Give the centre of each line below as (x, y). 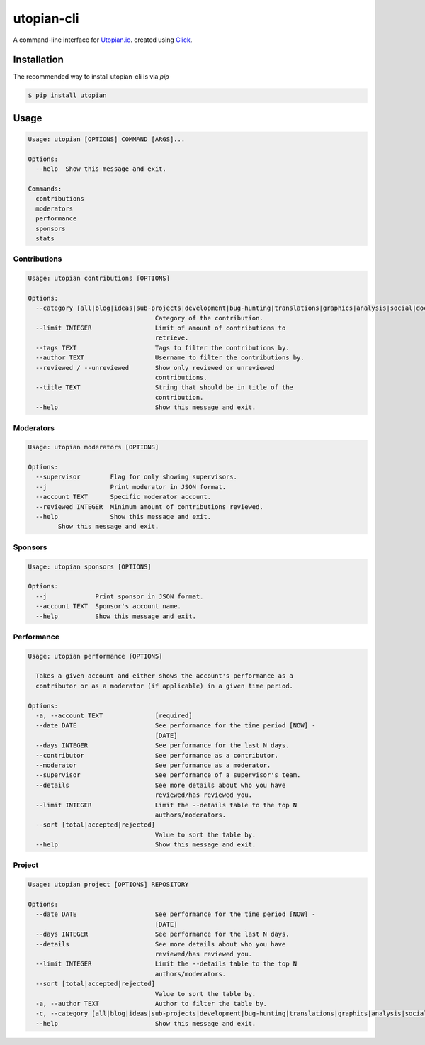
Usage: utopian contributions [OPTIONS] (99, 279)
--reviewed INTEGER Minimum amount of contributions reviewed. (149, 507)
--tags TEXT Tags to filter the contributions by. (163, 348)
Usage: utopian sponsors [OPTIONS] (90, 566)
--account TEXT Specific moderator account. (124, 497)
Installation (38, 60)
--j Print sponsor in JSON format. (120, 596)
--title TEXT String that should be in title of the (165, 387)
